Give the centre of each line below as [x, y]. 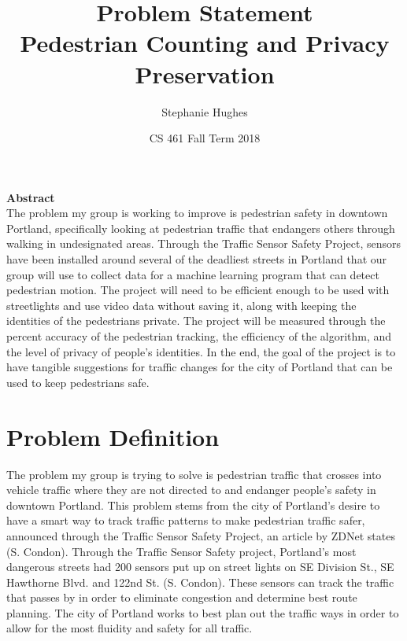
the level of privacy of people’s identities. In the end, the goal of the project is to [201, 351]
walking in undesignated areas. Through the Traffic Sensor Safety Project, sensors [204, 243]
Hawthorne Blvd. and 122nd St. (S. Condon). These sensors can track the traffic [200, 582]
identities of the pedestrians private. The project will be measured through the [196, 320]
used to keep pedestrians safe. [78, 382]
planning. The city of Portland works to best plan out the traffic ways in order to [203, 612]
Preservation [205, 74]
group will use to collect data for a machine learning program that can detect [193, 274]
